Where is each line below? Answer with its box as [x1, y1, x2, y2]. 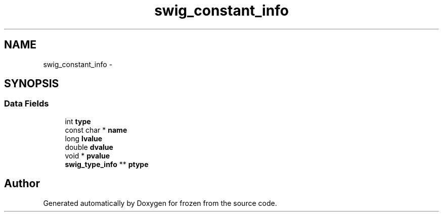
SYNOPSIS [4, 77, 59, 90]
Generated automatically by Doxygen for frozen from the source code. [43, 198, 277, 207]
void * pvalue [65, 151, 110, 160]
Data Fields [4, 98, 49, 109]
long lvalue [65, 134, 103, 143]
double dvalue [65, 142, 113, 151]
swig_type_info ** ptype [65, 159, 149, 169]
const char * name [65, 125, 127, 134]
